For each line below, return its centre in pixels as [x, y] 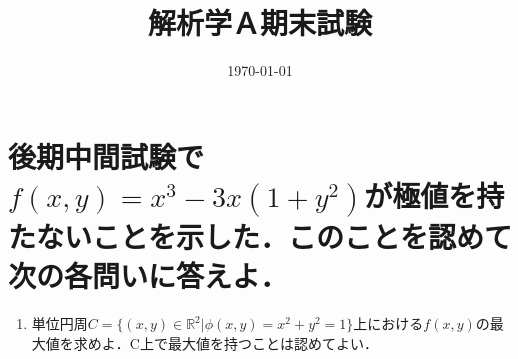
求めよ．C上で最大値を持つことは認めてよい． [225, 342]
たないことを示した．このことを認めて [260, 235]
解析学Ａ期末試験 [259, 22]
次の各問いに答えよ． [148, 275]
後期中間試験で [106, 155]
